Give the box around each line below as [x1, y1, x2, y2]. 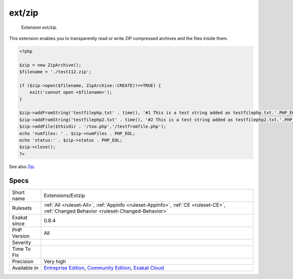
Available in [12, 264, 39, 271]
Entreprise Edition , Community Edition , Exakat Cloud [43, 264, 164, 271]
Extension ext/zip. [21, 24, 58, 30]
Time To [12, 245, 31, 252]
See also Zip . [9, 164, 36, 170]
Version [12, 233, 30, 239]
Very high [43, 258, 66, 265]
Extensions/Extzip [43, 192, 85, 199]
